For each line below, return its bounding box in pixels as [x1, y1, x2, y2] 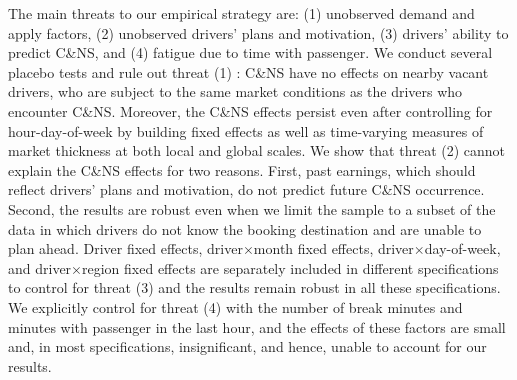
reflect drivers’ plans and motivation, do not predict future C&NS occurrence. [8, 179, 485, 200]
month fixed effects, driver [253, 238, 414, 259]
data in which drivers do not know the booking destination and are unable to [8, 218, 482, 239]
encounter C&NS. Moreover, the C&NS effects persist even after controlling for [8, 100, 493, 121]
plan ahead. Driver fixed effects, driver [8, 238, 243, 259]
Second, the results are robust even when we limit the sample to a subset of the [8, 198, 496, 219]
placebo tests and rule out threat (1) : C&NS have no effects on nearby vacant [8, 61, 489, 82]
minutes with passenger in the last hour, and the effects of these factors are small [8, 316, 506, 337]
